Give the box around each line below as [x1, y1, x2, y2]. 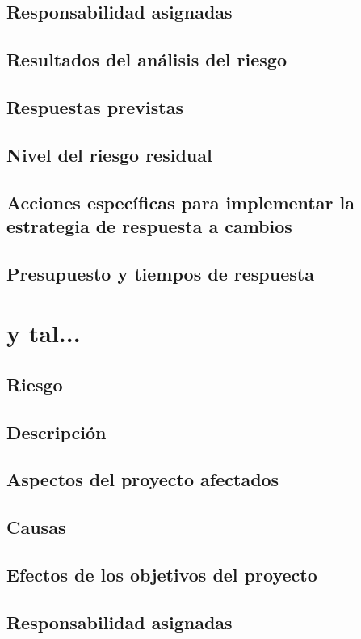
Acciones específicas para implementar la [6, 189, 355, 214]
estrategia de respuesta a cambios [6, 213, 292, 238]
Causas [6, 514, 66, 540]
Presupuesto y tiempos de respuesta [6, 260, 314, 286]
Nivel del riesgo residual [6, 142, 212, 167]
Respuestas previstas [6, 94, 183, 119]
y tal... [6, 316, 81, 349]
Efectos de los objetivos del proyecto [6, 561, 317, 586]
